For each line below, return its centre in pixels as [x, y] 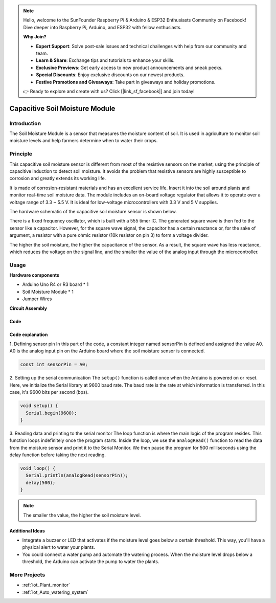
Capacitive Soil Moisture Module [62, 108]
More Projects [27, 574]
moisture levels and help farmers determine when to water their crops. [84, 141]
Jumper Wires [37, 299]
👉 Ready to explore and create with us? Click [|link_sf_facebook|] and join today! [109, 91]
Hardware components [34, 275]
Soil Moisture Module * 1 [48, 292]
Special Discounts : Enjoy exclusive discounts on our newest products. [110, 75]
